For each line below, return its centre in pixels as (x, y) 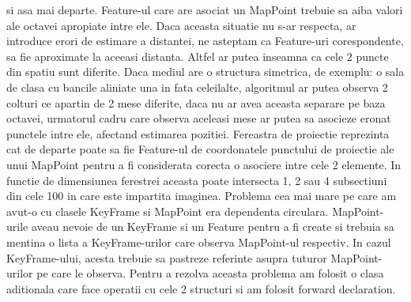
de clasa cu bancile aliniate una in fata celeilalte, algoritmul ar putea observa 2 (197, 87)
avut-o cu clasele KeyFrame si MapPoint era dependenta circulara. (168, 211)
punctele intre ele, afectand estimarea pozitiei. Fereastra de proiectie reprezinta (198, 133)
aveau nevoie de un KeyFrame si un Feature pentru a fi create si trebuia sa (213, 226)
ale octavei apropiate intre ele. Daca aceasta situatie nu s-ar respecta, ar (181, 25)
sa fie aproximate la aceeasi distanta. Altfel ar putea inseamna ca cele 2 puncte (198, 56)
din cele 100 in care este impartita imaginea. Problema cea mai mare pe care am (202, 196)
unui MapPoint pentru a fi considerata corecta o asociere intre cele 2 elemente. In (204, 164)
